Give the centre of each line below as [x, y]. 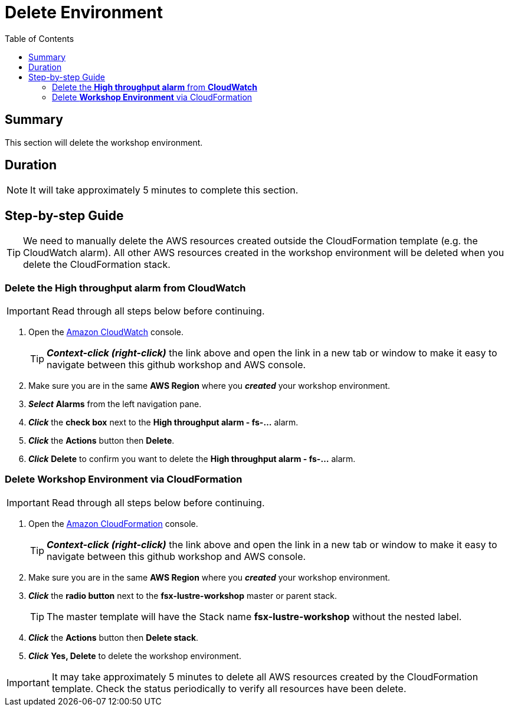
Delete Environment [84, 12]
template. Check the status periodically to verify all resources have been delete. [229, 688]
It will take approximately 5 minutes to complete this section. [164, 190]
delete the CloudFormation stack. [97, 265]
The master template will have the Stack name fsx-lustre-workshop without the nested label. [254, 616]
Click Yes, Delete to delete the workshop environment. [135, 656]
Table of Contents [40, 38]
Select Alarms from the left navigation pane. [115, 404]
